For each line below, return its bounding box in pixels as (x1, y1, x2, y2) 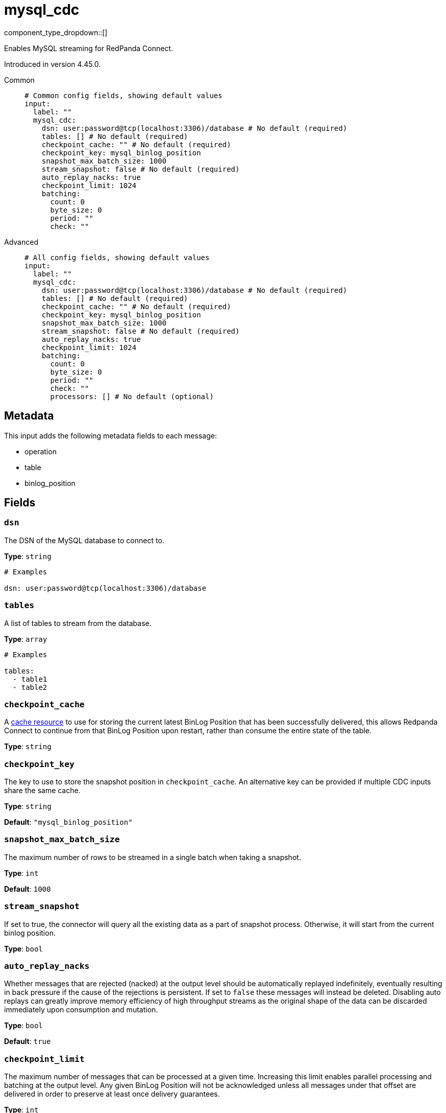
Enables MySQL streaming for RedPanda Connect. (4, 43, 174, 53)
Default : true (4, 1037, 51, 1046)
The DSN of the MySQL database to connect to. (4, 536, 164, 545)
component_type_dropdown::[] (4, 28, 108, 37)
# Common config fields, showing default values (24, 91, 222, 100)
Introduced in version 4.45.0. (4, 59, 101, 68)
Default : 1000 (4, 884, 51, 893)
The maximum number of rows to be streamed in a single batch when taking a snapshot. (4, 852, 301, 862)
